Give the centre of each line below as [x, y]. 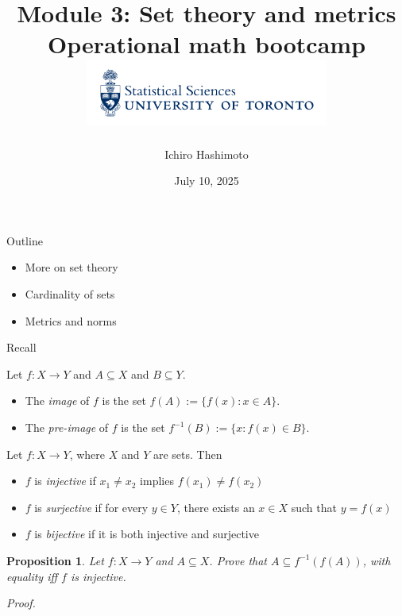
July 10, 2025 [207, 181]
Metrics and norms [71, 320]
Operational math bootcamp [207, 44]
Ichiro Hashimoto [207, 154]
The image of [57, 400]
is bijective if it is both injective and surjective [147, 534]
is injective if [65, 481]
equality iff [32, 576]
